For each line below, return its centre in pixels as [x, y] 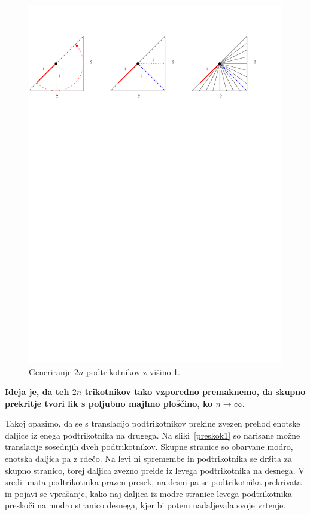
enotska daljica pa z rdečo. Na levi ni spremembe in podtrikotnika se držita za [148, 459]
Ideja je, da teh [37, 392]
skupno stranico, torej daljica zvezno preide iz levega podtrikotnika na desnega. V [155, 470]
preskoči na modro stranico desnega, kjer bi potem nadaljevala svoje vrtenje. [145, 505]
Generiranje [50, 371]
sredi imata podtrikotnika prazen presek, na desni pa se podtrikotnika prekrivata [153, 482]
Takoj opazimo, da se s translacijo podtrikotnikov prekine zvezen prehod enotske [153, 423]
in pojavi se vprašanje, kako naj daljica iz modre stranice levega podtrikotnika [148, 493]
